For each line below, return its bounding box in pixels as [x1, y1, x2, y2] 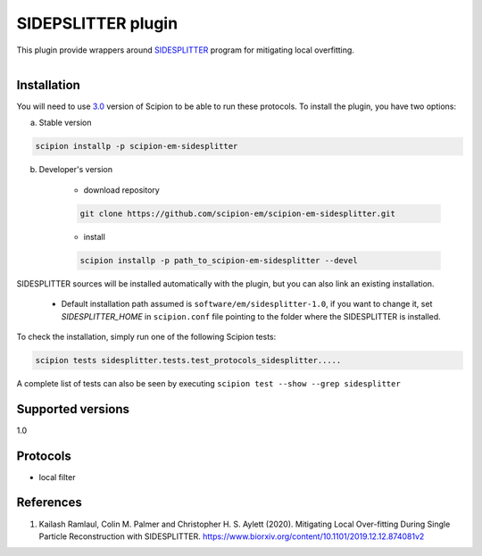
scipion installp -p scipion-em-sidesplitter [35, 141, 238, 152]
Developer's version [38, 164, 113, 175]
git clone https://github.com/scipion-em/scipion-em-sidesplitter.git [79, 208, 396, 219]
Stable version [38, 117, 93, 129]
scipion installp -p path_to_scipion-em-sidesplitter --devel [79, 255, 358, 265]
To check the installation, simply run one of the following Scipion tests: [16, 331, 277, 342]
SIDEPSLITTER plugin [16, 13, 179, 33]
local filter [38, 471, 76, 482]
